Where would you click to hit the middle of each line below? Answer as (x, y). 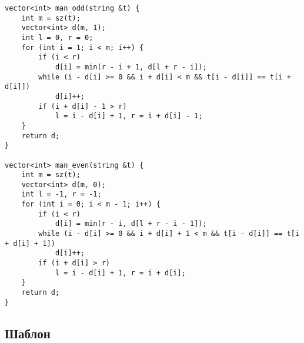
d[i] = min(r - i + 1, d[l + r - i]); (131, 67)
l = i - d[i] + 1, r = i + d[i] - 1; (129, 116)
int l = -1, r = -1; (61, 194)
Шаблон (28, 333)
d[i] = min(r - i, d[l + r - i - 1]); (131, 224)
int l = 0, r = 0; (57, 37)
